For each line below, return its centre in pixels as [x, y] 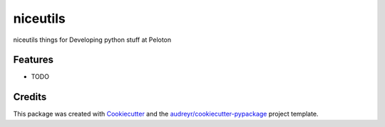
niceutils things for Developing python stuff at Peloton [92, 40]
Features [33, 60]
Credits [30, 97]
